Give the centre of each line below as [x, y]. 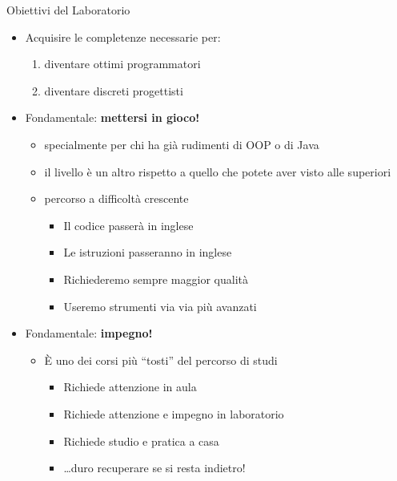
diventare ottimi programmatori [122, 64]
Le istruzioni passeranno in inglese [148, 252]
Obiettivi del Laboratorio [68, 10]
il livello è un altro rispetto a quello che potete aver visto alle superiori [218, 171]
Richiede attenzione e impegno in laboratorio [174, 413]
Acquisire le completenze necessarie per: [123, 36]
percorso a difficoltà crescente [116, 198]
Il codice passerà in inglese [128, 225]
